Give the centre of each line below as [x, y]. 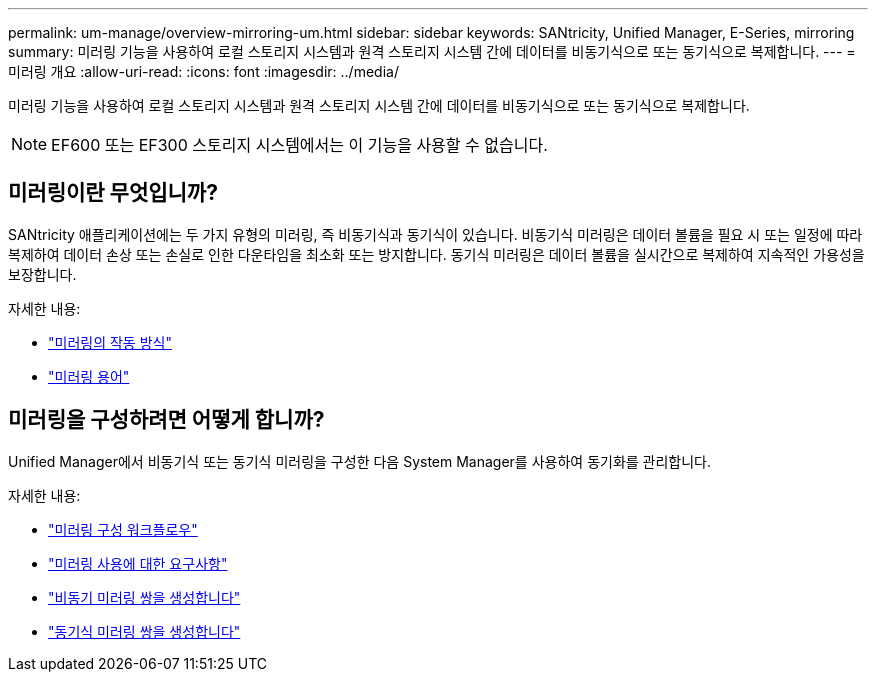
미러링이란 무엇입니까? [113, 193]
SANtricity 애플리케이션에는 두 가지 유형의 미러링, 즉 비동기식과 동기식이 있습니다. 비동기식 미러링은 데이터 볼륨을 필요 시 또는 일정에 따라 [435, 234]
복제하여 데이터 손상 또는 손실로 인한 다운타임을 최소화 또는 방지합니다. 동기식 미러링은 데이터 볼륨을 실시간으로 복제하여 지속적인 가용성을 [436, 254]
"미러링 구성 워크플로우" [123, 529]
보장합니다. [42, 274]
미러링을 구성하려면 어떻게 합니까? [166, 420]
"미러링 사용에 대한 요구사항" [138, 563]
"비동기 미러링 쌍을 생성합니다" [144, 597]
